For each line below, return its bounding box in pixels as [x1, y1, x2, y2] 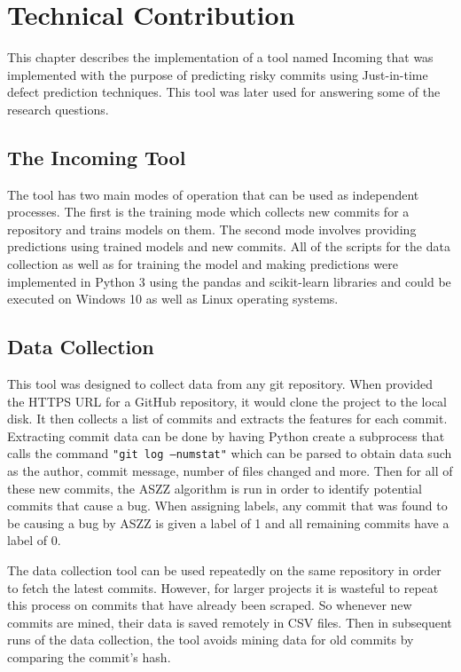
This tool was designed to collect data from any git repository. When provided [7, 375, 433, 393]
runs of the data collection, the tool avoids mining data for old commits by [7, 630, 414, 649]
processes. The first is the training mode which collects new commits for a [7, 202, 410, 221]
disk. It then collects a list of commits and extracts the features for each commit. [7, 409, 448, 428]
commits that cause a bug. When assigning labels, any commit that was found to [7, 496, 448, 515]
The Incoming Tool [7, 143, 186, 170]
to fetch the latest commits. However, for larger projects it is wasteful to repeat [7, 578, 439, 597]
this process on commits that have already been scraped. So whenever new [7, 596, 412, 614]
